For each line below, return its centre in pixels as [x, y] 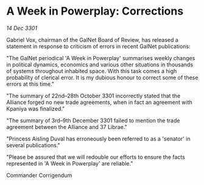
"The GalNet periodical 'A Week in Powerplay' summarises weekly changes [101, 58]
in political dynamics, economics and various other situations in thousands [100, 65]
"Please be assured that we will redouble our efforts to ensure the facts [96, 157]
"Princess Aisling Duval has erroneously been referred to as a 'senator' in [98, 139]
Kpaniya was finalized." [36, 108]
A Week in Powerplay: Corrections [95, 11]
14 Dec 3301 [22, 28]
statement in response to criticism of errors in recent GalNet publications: [98, 46]
